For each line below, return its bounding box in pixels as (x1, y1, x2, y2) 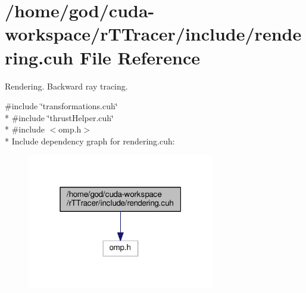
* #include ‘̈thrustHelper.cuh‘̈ (5, 111, 114, 124)
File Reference (79, 45, 201, 69)
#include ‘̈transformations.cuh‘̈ (5, 100, 118, 112)
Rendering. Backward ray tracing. (5, 79, 128, 92)
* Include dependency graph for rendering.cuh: (5, 134, 175, 147)
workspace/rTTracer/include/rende (5, 21, 302, 46)
